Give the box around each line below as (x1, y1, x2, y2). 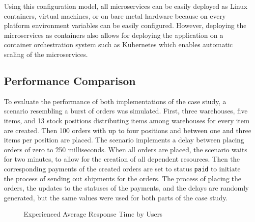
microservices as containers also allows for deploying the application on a (4, 29, 224, 40)
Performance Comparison (4, 73, 136, 88)
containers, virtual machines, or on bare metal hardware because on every (4, 10, 226, 21)
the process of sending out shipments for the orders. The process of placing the (4, 173, 242, 183)
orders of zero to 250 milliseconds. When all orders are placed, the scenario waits (4, 144, 247, 154)
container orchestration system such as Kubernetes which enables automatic (4, 39, 233, 50)
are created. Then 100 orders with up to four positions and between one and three (4, 125, 252, 135)
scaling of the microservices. (4, 49, 88, 59)
